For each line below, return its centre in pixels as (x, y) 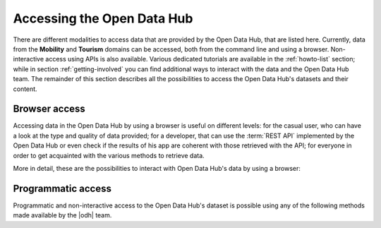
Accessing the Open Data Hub (103, 18)
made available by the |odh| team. (62, 215)
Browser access (49, 109)
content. (25, 89)
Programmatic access (62, 188)
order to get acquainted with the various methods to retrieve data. (109, 155)
